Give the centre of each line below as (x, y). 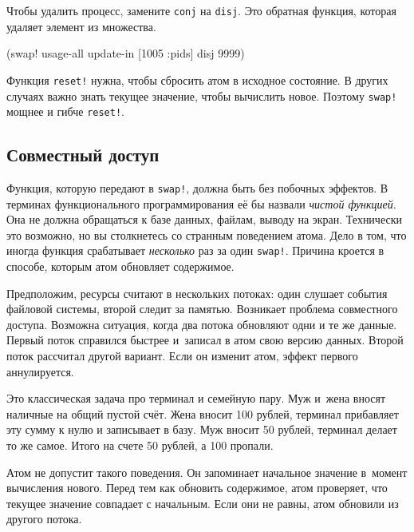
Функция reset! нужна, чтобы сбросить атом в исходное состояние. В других (197, 79)
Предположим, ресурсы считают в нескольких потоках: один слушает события (197, 293)
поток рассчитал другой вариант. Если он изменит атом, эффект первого (182, 356)
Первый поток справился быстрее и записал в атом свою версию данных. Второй (205, 340)
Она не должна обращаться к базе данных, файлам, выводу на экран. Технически (204, 219)
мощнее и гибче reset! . (65, 111)
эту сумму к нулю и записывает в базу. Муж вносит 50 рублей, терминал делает (202, 429)
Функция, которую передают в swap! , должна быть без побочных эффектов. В (197, 188)
